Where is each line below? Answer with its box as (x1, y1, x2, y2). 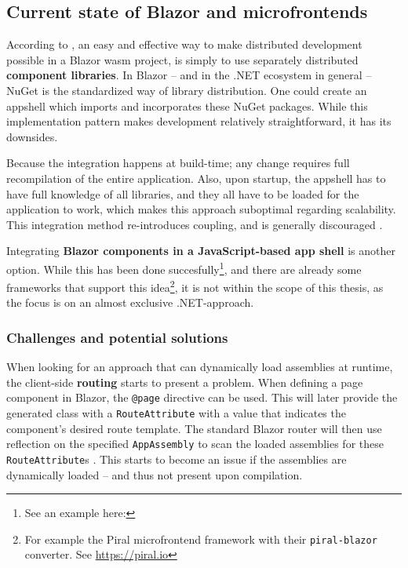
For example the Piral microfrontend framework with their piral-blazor (24, 530, 377, 547)
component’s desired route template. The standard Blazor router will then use (6, 420, 382, 436)
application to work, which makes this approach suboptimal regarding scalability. (6, 201, 396, 217)
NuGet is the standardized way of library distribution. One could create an (6, 82, 367, 98)
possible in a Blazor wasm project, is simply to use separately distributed (6, 51, 359, 67)
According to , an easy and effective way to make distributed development (6, 36, 362, 53)
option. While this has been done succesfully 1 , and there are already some (6, 258, 362, 277)
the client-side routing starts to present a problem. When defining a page (6, 373, 363, 390)
